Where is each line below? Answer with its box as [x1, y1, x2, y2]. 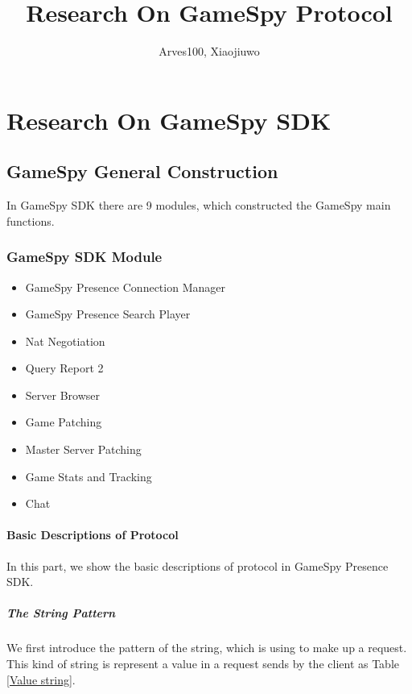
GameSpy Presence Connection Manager [25, 278, 225, 295]
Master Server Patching [25, 441, 142, 458]
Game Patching [25, 413, 102, 430]
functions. [6, 212, 55, 229]
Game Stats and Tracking [25, 468, 152, 484]
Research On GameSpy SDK [6, 103, 332, 136]
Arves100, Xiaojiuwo [159, 43, 260, 60]
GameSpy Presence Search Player [25, 305, 191, 322]
